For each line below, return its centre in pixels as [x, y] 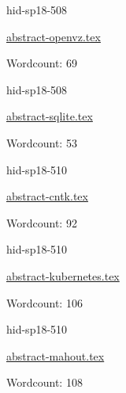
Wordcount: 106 [44, 302]
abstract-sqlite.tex [50, 116]
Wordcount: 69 [42, 63]
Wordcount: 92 [42, 222]
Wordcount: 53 [42, 142]
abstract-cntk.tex [47, 196]
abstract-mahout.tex [56, 355]
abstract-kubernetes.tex [63, 275]
